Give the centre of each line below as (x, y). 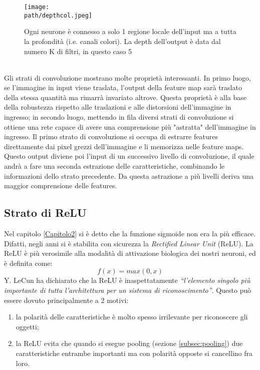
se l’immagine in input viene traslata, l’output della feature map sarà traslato (123, 87)
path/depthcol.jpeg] (58, 15)
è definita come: (28, 263)
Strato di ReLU (45, 213)
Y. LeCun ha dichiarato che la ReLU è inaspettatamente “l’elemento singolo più (127, 280)
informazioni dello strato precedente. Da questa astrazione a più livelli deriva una (129, 175)
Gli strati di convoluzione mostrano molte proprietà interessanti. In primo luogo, (127, 77)
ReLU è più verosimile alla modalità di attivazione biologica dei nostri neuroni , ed (130, 253)
